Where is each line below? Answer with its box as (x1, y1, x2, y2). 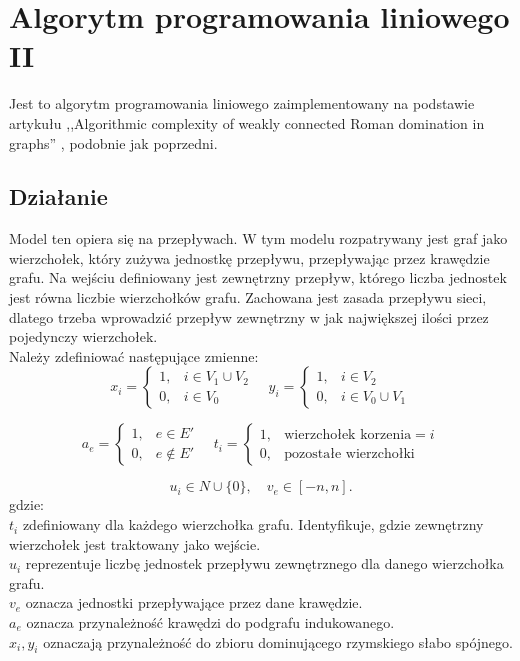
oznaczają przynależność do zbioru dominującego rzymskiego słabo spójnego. (43, 631, 513, 652)
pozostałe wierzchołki (284, 446, 415, 461)
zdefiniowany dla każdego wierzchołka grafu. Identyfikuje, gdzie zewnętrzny (22, 514, 484, 535)
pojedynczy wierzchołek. (9, 326, 158, 347)
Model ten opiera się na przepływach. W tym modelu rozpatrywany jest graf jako (9, 228, 508, 249)
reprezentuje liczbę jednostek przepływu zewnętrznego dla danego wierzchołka (25, 553, 504, 574)
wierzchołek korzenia (284, 427, 412, 442)
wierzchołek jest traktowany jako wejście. (9, 533, 261, 554)
